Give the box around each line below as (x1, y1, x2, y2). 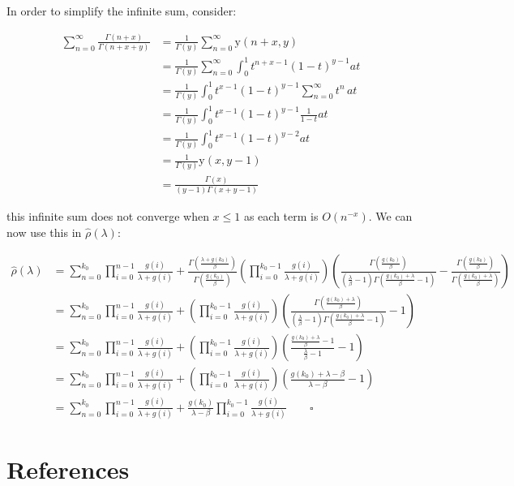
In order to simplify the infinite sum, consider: (6, 2, 237, 19)
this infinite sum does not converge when (6, 208, 209, 225)
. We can (368, 208, 413, 225)
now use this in (6, 223, 82, 240)
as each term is (243, 208, 319, 225)
